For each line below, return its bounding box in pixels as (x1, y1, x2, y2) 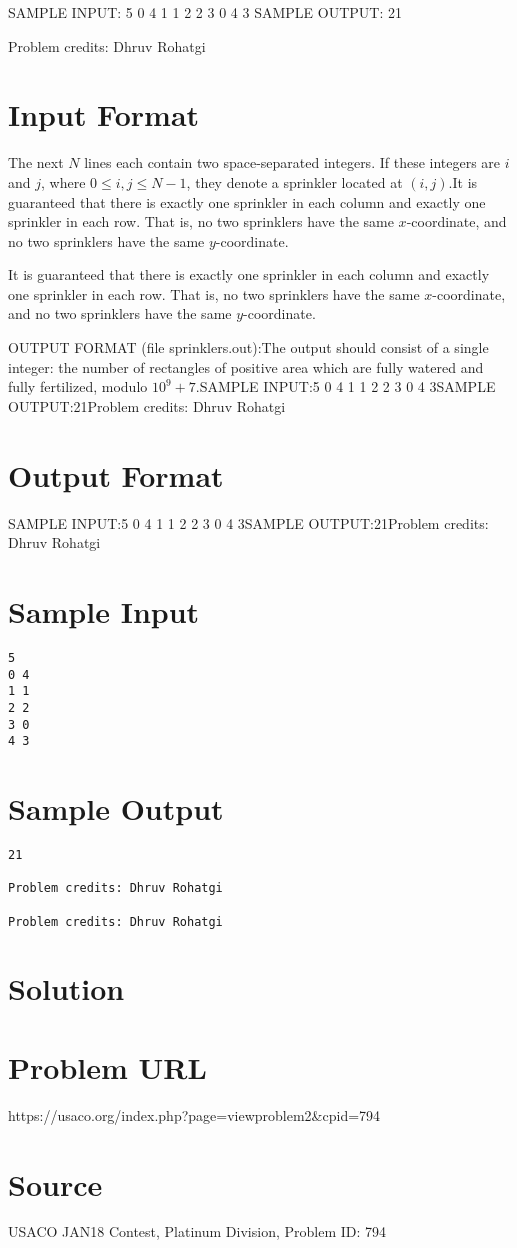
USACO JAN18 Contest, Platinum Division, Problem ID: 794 (8, 1221, 387, 1242)
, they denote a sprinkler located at (186, 171, 403, 192)
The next (8, 152, 64, 173)
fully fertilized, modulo (8, 376, 148, 397)
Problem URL (8, 1046, 207, 1087)
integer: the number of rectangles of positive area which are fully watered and (8, 356, 484, 377)
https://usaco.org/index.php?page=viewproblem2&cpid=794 (8, 1104, 381, 1125)
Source (8, 1163, 103, 1204)
